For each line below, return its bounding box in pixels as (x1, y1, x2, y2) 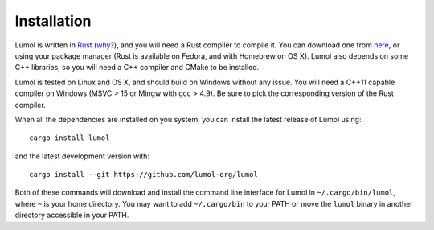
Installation (14, 12, 92, 30)
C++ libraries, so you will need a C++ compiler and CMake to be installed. (14, 63, 260, 72)
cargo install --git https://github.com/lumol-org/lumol (29, 170, 259, 179)
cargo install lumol (29, 133, 110, 142)
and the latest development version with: (14, 151, 150, 161)
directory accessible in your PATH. (14, 210, 129, 220)
